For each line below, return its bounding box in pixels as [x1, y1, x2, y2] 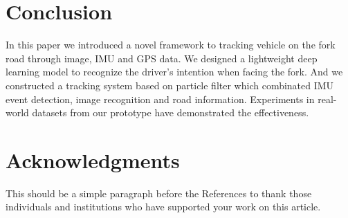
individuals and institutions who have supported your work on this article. [6, 199, 321, 214]
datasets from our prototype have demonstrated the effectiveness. [32, 105, 309, 120]
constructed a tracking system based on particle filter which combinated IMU [6, 78, 334, 92]
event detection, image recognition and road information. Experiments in [6, 91, 315, 106]
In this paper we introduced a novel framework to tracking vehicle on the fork [6, 37, 336, 52]
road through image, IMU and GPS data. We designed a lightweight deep [6, 51, 318, 65]
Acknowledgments [6, 145, 180, 174]
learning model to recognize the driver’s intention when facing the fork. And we [6, 64, 343, 79]
